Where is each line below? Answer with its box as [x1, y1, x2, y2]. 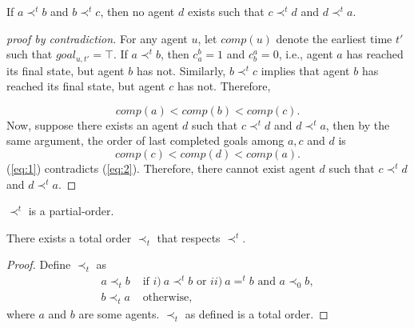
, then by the [325, 116, 390, 133]
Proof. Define [6, 256, 71, 273]
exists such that [187, 3, 265, 19]
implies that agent [261, 62, 350, 78]
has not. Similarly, [136, 62, 226, 78]
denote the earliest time [276, 30, 392, 46]
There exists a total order [6, 229, 132, 246]
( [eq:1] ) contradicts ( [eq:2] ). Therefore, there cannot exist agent [6, 160, 316, 177]
